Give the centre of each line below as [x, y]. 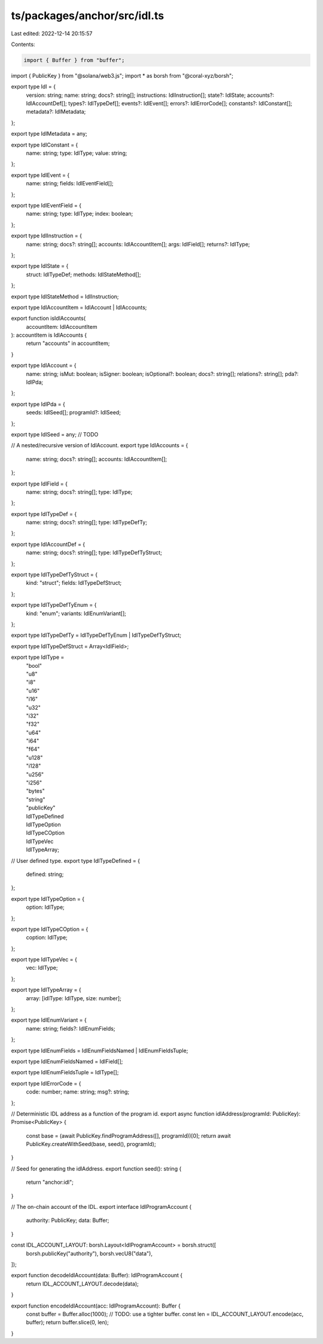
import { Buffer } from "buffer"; [74, 60]
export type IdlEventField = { [46, 205]
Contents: [23, 44]
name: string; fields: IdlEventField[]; [70, 184]
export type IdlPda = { [38, 404]
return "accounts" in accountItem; [68, 343]
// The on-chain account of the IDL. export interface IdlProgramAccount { [101, 1207]
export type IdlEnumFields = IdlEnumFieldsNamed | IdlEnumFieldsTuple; [100, 1050]
